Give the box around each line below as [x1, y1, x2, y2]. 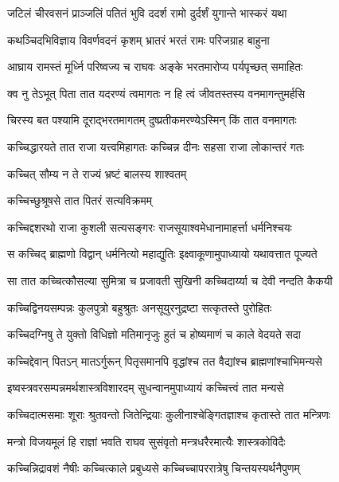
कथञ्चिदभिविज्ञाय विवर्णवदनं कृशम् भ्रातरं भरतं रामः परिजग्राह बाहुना [7, 31, 270, 48]
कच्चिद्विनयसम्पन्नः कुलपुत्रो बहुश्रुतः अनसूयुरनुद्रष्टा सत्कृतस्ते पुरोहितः [7, 299, 272, 315]
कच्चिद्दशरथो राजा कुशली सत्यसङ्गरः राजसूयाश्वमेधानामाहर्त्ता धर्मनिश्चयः [7, 218, 292, 235]
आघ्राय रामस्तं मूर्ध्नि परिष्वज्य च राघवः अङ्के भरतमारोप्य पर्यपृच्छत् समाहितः [7, 58, 303, 75]
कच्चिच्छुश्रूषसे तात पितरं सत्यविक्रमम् [7, 192, 153, 209]
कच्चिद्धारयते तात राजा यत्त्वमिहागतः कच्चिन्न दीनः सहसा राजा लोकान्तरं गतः [7, 138, 305, 155]
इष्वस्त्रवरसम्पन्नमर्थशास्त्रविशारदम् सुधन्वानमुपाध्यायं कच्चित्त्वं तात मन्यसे [7, 379, 284, 396]
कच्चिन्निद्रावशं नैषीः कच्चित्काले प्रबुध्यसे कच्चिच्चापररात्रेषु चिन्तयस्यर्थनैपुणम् [7, 460, 300, 476]
